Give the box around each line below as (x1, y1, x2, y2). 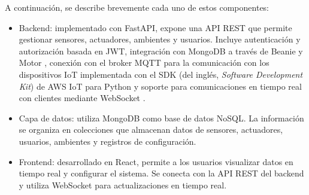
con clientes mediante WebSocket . (19, 92, 146, 104)
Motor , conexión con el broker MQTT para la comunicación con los (19, 56, 269, 69)
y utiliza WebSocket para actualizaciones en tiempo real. (19, 178, 227, 191)
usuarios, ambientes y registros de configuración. (19, 135, 196, 147)
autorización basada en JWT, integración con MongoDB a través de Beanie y (19, 44, 303, 57)
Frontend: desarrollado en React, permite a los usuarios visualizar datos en (19, 155, 293, 167)
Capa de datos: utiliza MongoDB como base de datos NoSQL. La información (19, 111, 304, 124)
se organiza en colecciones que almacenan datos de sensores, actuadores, (19, 123, 283, 136)
